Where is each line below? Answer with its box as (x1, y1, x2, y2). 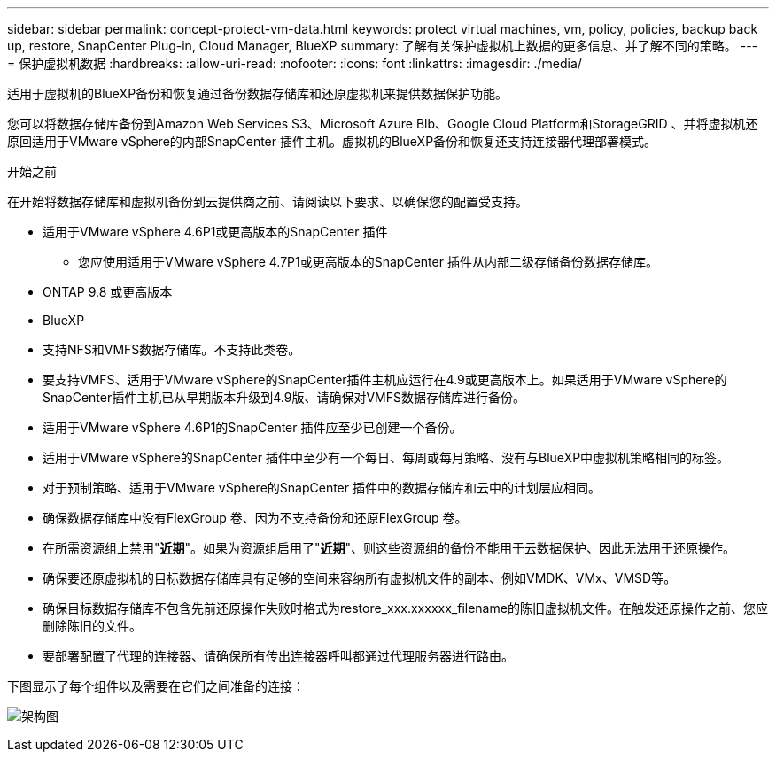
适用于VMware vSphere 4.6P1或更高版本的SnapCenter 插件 (43, 224, 388, 239)
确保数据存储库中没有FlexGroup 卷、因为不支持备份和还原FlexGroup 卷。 (43, 510, 468, 525)
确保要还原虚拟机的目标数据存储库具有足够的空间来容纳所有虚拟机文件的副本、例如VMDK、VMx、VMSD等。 (43, 570, 677, 585)
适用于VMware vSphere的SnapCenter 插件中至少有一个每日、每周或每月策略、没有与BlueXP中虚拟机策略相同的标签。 (43, 450, 730, 465)
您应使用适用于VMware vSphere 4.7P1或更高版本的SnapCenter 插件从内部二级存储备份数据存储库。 (78, 254, 658, 269)
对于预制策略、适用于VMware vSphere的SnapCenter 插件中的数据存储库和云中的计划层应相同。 (43, 480, 601, 495)
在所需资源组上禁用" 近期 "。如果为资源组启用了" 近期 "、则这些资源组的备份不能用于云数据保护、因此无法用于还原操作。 (43, 540, 736, 555)
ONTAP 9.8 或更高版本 (43, 284, 173, 299)
